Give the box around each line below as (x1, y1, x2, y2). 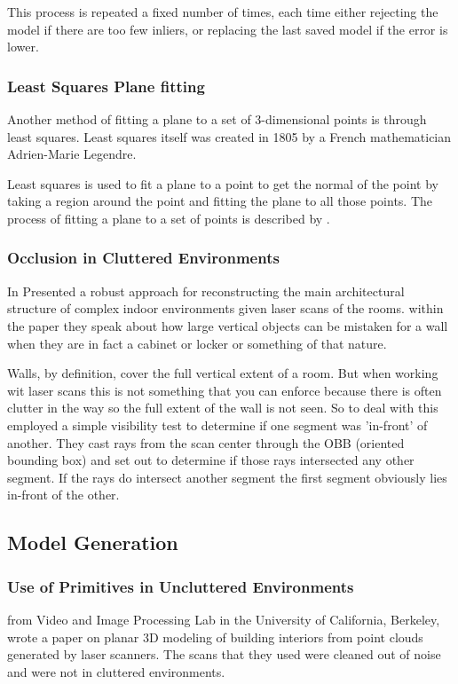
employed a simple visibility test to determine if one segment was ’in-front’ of (7, 415, 428, 434)
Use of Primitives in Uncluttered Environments (7, 575, 354, 597)
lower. (7, 37, 39, 56)
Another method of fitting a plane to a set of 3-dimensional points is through (7, 110, 427, 128)
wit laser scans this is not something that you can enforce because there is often (7, 381, 442, 399)
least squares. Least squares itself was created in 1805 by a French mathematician (7, 127, 452, 145)
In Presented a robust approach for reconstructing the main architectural (7, 281, 405, 300)
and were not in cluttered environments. (7, 662, 225, 680)
